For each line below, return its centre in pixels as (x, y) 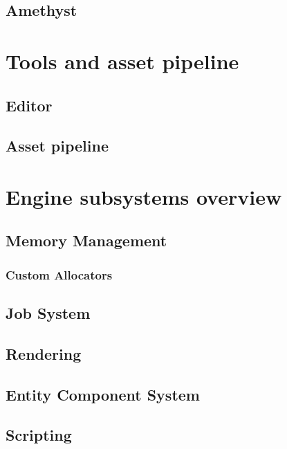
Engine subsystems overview (144, 196)
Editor (29, 105)
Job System (48, 313)
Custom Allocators (59, 274)
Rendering (44, 353)
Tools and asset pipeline (122, 61)
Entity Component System (103, 394)
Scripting (39, 435)
